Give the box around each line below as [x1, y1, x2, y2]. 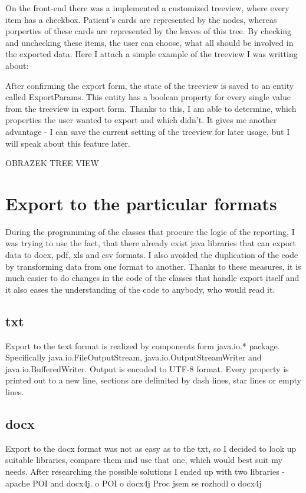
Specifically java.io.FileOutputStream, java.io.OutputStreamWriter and [5, 351, 262, 363]
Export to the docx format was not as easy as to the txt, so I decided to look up [5, 442, 297, 454]
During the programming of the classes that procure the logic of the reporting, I [5, 225, 295, 237]
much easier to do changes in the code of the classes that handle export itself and [5, 272, 300, 284]
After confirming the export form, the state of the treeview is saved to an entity [5, 79, 294, 91]
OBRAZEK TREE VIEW [5, 157, 99, 169]
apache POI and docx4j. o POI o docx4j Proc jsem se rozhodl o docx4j [5, 477, 262, 489]
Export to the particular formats [5, 191, 277, 215]
